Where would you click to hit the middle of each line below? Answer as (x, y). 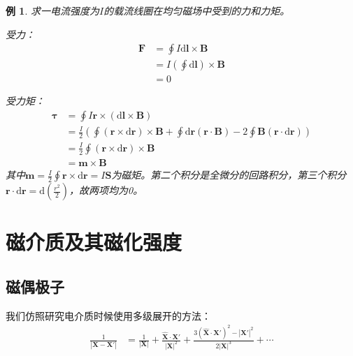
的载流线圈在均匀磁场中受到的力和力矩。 (197, 10)
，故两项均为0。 (106, 190)
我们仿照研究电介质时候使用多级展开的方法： (108, 315)
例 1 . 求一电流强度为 (52, 10)
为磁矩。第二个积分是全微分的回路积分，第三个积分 (229, 175)
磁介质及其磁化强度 (94, 242)
